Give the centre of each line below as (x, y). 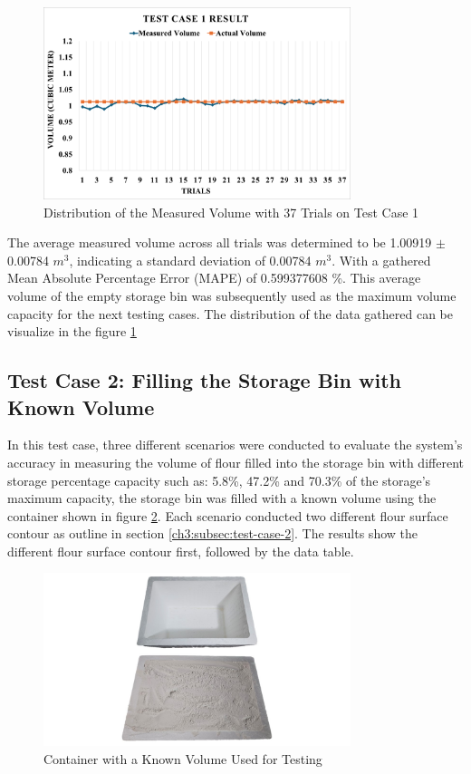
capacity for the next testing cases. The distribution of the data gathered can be (230, 313)
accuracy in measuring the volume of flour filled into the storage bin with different (235, 462)
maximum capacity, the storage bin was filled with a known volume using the (222, 498)
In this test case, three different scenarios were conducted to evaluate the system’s (235, 445)
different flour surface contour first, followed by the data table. (181, 551)
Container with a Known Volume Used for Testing (183, 758)
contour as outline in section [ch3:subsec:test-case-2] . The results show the (212, 533)
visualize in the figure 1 (72, 331)
